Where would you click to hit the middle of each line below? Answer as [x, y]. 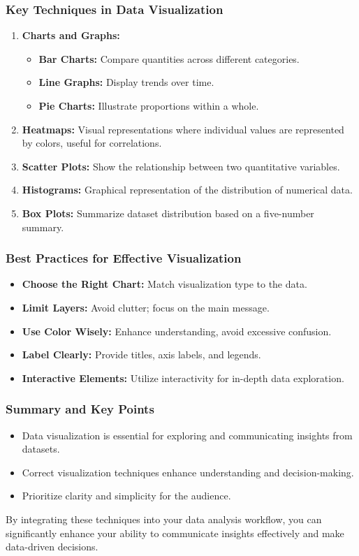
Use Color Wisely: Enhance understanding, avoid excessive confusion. [177, 331]
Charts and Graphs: [71, 35]
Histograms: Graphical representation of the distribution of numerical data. [187, 190]
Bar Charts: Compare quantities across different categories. [169, 58]
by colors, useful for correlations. [92, 143]
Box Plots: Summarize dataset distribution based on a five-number [168, 213]
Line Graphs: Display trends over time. [126, 82]
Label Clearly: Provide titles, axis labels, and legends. [141, 354]
